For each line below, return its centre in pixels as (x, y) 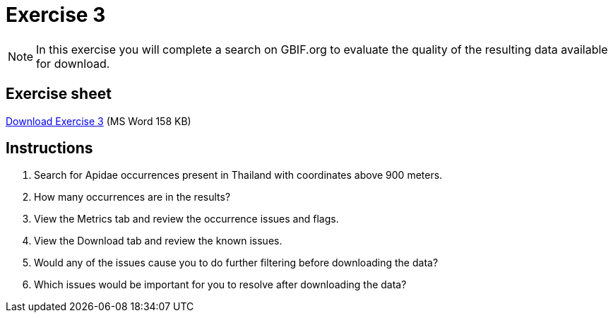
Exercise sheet (59, 94)
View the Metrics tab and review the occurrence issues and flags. (186, 219)
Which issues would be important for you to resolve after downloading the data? (220, 285)
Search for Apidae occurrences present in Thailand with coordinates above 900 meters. (238, 175)
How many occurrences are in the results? (132, 197)
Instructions (49, 148)
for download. (73, 63)
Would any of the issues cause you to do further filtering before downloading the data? (236, 263)
